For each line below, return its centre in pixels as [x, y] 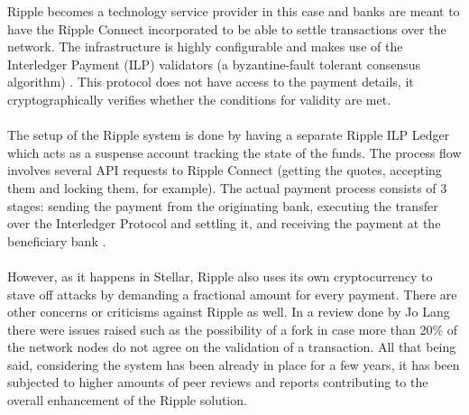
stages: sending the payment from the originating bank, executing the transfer [223, 205]
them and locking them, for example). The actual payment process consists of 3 [227, 187]
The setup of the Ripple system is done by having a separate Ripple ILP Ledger [229, 135]
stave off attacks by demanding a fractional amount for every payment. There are [232, 294]
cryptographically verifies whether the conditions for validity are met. [199, 99]
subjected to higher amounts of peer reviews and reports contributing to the [218, 382]
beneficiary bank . [57, 240]
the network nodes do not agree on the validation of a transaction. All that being [232, 347]
